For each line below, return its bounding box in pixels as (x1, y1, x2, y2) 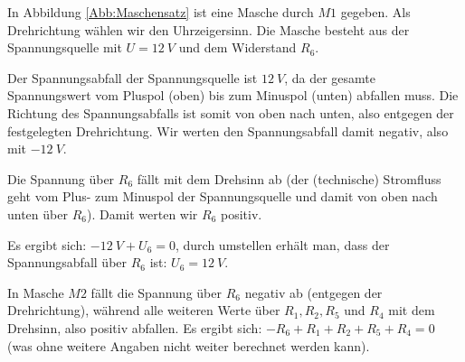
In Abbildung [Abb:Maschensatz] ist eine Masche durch (7, 3, 314, 21)
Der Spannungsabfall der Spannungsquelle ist (7, 68, 258, 87)
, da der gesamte (284, 68, 376, 87)
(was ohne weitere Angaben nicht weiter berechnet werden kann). (7, 336, 370, 355)
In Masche (7, 283, 64, 302)
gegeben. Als (340, 3, 411, 21)
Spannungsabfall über (7, 253, 128, 272)
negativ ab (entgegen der (244, 283, 383, 302)
